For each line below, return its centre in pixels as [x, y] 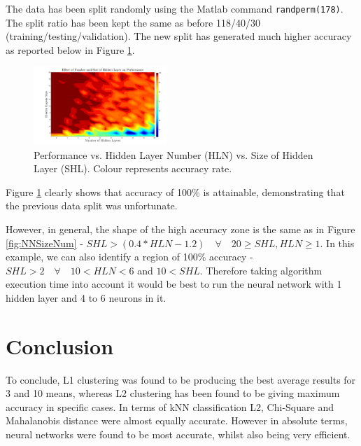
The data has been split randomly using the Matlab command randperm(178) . [175, 8]
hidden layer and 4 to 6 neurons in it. [86, 297]
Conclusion [60, 346]
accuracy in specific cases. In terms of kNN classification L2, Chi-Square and [170, 406]
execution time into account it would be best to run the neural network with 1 [174, 284]
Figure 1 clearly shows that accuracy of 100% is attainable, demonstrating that [175, 191]
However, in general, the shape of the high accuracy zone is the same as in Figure [180, 229]
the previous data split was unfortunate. [92, 205]
